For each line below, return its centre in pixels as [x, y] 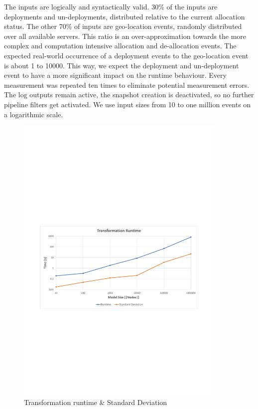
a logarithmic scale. [34, 114]
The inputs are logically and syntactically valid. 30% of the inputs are [111, 6]
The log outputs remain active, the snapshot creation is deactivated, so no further [129, 95]
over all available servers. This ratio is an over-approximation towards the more [125, 36]
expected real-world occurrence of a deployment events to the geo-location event [126, 55]
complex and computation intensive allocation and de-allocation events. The [120, 46]
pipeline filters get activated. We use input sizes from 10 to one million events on [128, 104]
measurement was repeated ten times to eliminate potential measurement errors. [127, 85]
